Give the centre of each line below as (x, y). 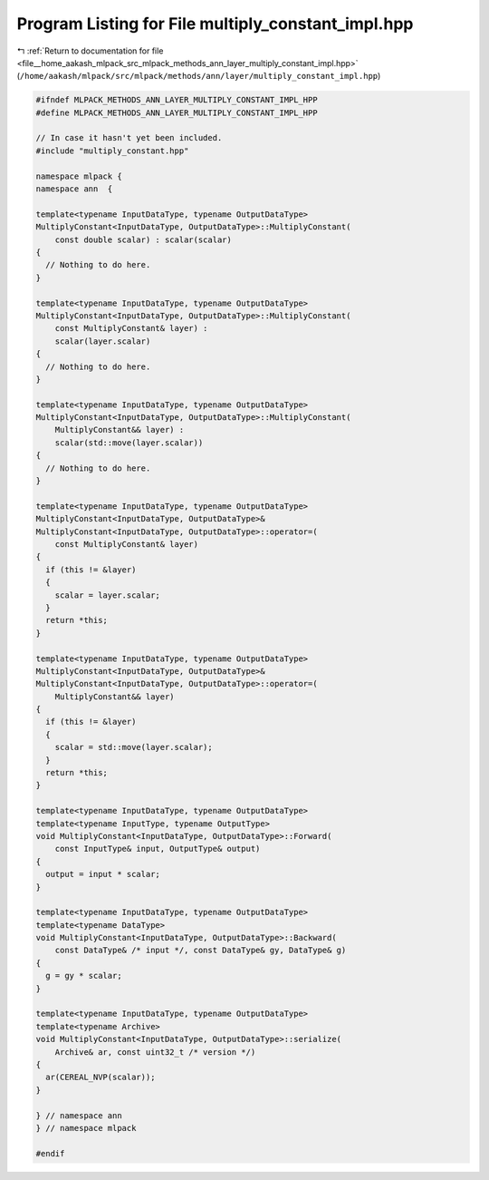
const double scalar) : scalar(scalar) (144, 239)
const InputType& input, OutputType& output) (158, 849)
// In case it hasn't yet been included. (129, 138)
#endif (50, 1153)
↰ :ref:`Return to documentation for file (90, 51)
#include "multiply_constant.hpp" (112, 151)
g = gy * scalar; (84, 976)
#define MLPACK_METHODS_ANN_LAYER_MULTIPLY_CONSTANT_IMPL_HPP (177, 112)
